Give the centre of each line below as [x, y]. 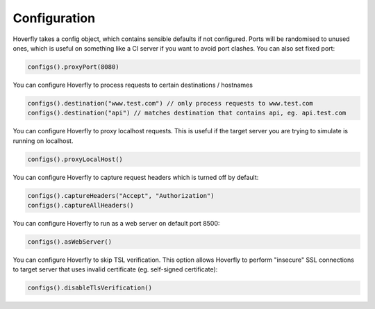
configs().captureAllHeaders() [81, 205]
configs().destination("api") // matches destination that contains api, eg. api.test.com [187, 113]
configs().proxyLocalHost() [75, 159]
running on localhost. [43, 141]
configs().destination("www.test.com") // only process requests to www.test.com [170, 103]
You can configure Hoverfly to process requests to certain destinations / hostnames [133, 85]
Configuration [54, 18]
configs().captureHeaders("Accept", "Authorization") [121, 195]
